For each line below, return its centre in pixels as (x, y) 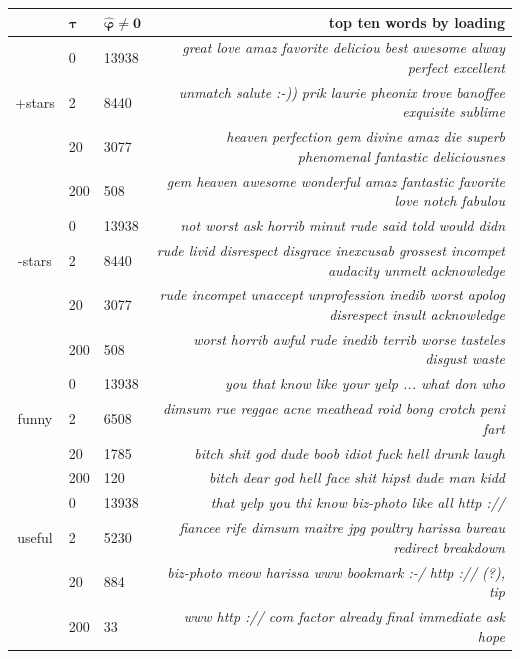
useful (35, 536)
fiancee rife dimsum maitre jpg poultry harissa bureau (342, 527)
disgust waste (465, 358)
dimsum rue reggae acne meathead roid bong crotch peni (333, 408)
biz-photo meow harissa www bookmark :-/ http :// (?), (336, 571)
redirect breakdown (449, 546)
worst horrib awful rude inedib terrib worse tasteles (349, 338)
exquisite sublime (453, 111)
